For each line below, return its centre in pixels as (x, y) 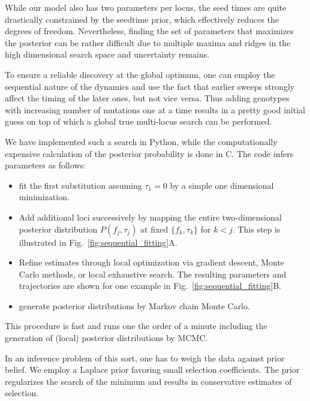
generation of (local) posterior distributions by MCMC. (106, 338)
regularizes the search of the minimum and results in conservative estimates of (148, 381)
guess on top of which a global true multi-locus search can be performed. (139, 121)
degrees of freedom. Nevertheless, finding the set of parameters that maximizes (149, 31)
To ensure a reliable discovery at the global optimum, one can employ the (140, 74)
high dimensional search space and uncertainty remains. (107, 54)
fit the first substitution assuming (80, 185)
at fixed (154, 229)
